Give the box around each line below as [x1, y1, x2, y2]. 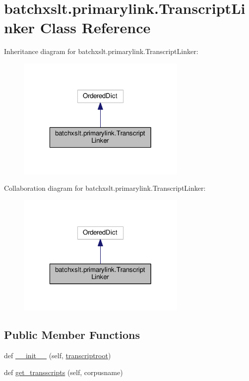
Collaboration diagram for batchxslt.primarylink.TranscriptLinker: [4, 183, 206, 193]
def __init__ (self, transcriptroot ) [4, 350, 111, 361]
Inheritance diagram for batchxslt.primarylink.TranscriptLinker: [4, 46, 198, 56]
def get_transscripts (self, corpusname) [4, 367, 123, 377]
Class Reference [40, 17, 151, 38]
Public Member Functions [4, 327, 140, 342]
